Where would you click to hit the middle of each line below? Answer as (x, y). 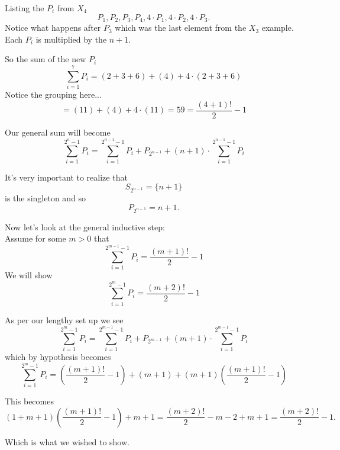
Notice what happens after (53, 28)
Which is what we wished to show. (67, 441)
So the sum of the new (46, 59)
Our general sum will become (58, 132)
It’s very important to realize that (66, 177)
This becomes (29, 401)
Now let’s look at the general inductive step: (85, 226)
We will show (29, 275)
